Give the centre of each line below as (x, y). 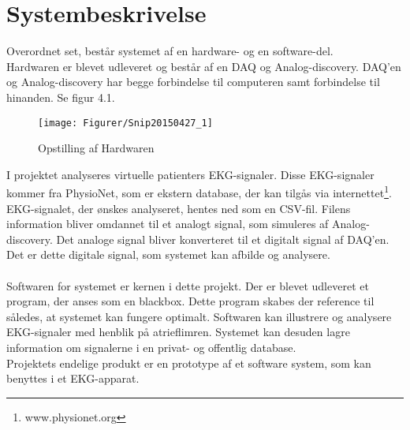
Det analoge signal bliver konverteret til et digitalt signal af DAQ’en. (223, 239)
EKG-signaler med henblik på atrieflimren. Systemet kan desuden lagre (178, 332)
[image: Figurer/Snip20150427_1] (125, 123)
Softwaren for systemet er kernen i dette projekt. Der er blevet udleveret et (188, 285)
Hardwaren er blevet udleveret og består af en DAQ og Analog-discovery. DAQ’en (204, 66)
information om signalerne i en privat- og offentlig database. (151, 347)
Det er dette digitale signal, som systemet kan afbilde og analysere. (168, 254)
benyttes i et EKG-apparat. (73, 378)
